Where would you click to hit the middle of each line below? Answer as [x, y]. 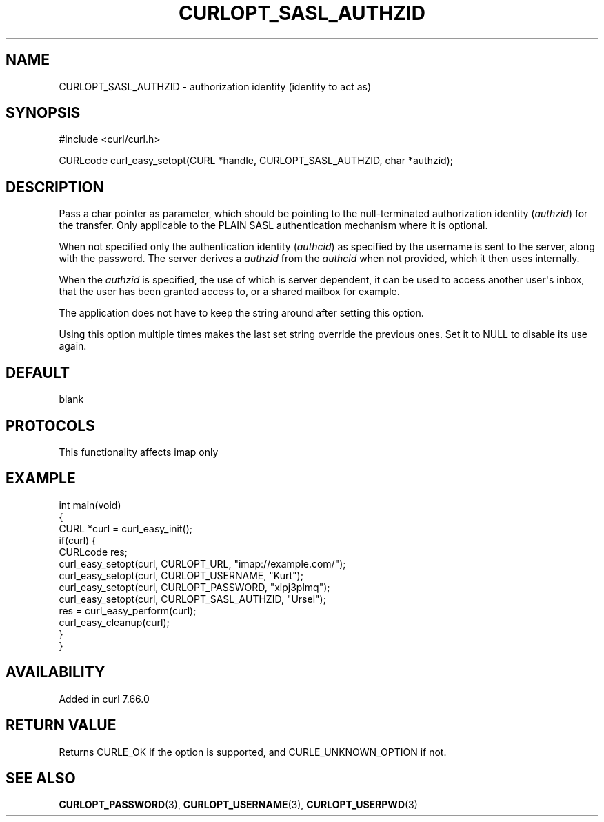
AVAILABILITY [56, 672]
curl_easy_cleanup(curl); [114, 622]
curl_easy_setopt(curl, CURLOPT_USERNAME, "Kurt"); [181, 575]
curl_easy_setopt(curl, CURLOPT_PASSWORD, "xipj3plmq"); [194, 587]
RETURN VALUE [61, 725]
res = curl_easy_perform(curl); [128, 610]
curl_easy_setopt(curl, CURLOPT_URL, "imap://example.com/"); [202, 563]
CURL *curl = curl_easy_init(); [125, 528]
